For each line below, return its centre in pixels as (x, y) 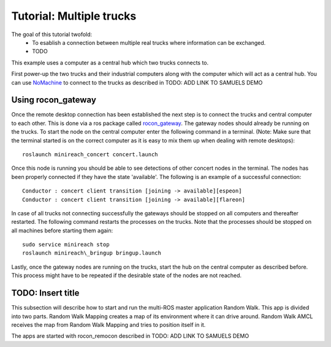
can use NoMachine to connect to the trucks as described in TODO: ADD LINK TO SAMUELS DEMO (137, 82)
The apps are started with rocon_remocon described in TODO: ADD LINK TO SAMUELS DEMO (130, 336)
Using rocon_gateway (54, 100)
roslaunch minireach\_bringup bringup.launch (92, 253)
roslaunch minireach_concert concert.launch (90, 154)
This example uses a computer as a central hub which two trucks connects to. (110, 63)
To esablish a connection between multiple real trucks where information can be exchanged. (149, 42)
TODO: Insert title (45, 293)
